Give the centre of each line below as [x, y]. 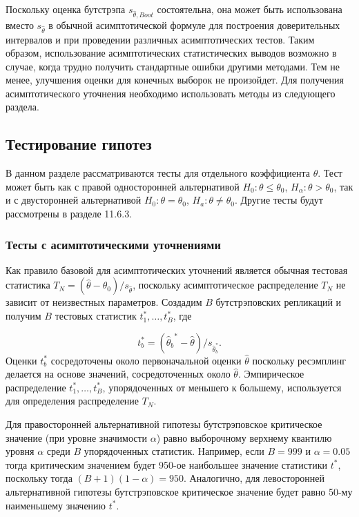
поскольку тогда [39, 478]
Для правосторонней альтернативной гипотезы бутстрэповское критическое [164, 424]
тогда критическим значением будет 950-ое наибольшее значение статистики [166, 464]
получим [23, 316]
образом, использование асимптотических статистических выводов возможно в [171, 53]
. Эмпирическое [271, 374]
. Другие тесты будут [279, 200]
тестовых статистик [96, 316]
